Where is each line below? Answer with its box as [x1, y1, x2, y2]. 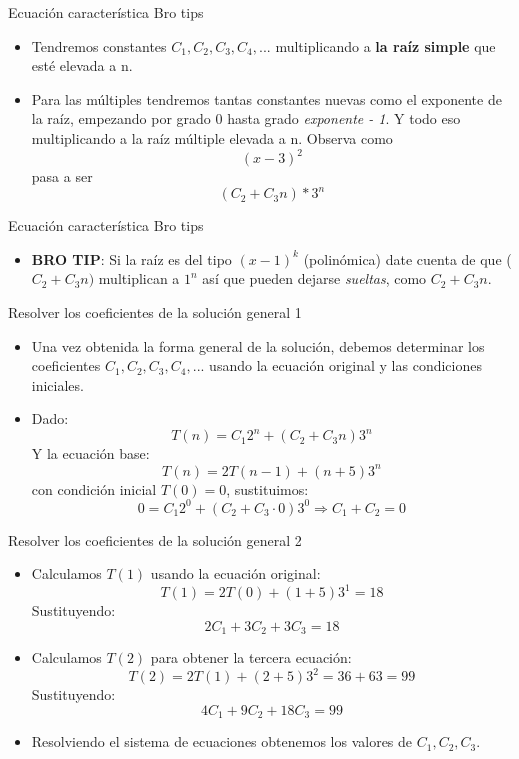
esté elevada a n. [31, 55, 133, 76]
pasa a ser [31, 166, 93, 187]
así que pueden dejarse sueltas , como [202, 268, 427, 289]
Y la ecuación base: [31, 443, 150, 464]
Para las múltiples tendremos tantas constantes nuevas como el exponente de [31, 88, 502, 109]
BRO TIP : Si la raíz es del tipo [31, 248, 232, 269]
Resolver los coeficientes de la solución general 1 [8, 301, 302, 322]
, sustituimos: [226, 478, 309, 499]
